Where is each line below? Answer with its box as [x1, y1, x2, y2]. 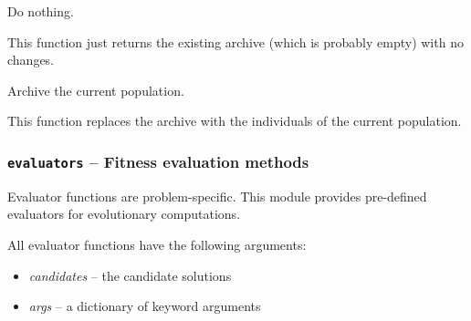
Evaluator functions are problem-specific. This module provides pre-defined [7, 186, 427, 205]
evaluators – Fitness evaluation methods [7, 150, 309, 172]
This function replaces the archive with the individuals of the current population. [7, 111, 462, 130]
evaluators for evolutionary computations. [7, 204, 241, 223]
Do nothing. [7, 2, 74, 20]
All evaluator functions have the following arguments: [7, 234, 307, 254]
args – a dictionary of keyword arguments [28, 296, 261, 316]
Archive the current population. [7, 80, 184, 99]
